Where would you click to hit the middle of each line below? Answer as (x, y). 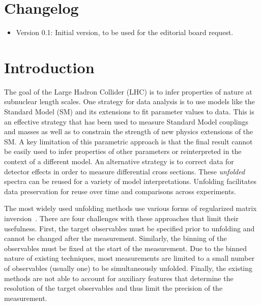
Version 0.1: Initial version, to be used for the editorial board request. (125, 32)
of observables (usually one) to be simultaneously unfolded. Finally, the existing (128, 268)
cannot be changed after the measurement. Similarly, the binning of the (115, 238)
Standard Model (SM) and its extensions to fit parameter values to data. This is (129, 112)
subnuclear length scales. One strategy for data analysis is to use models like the (129, 101)
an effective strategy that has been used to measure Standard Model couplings (126, 121)
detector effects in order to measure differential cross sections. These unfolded (125, 171)
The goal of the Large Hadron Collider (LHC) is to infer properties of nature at (128, 91)
